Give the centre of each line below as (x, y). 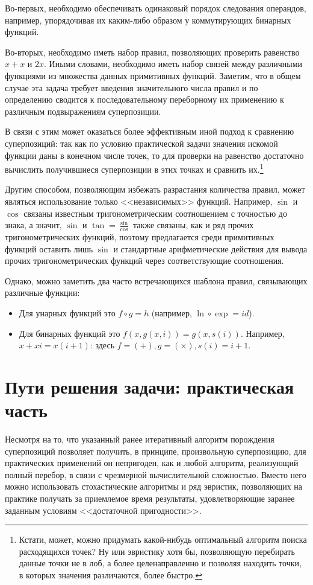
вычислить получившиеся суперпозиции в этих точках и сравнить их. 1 (134, 168)
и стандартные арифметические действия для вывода (210, 248)
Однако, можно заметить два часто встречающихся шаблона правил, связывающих (156, 280)
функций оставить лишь (49, 248)
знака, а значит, (33, 225)
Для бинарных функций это (70, 333)
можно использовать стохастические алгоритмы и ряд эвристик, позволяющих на (154, 486)
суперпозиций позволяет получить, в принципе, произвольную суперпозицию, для (156, 451)
